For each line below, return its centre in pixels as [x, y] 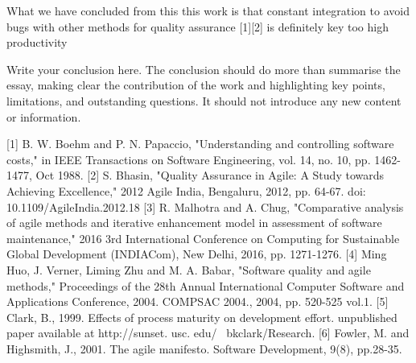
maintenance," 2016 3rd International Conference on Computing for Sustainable [203, 238]
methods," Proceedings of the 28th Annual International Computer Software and [206, 285]
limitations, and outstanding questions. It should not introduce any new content [204, 100]
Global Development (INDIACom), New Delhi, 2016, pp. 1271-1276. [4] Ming [197, 254]
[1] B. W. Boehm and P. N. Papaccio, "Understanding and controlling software [200, 144]
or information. [44, 116]
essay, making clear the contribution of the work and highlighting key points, [196, 85]
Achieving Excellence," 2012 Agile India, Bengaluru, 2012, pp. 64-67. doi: [186, 190]
